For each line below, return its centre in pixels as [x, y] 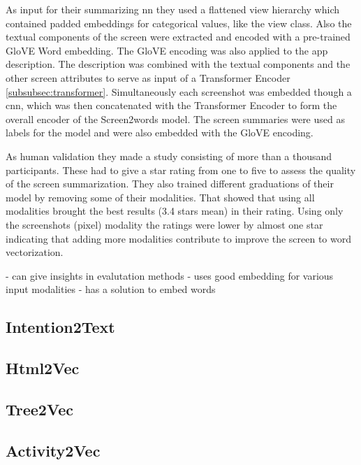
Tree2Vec [39, 409]
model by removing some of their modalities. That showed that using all [160, 197]
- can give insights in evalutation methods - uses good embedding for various [170, 275]
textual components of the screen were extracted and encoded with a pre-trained [178, 37]
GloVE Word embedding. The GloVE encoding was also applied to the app [167, 50]
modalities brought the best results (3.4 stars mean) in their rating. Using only [175, 211]
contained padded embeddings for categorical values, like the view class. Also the [179, 23]
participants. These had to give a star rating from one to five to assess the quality [181, 170]
